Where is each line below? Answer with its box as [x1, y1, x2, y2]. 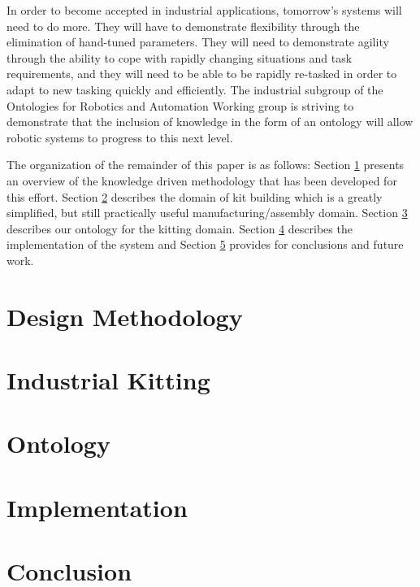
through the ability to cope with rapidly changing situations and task [6, 49, 353, 66]
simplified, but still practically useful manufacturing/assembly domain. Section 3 [6, 204, 408, 221]
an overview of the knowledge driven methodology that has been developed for [6, 172, 397, 189]
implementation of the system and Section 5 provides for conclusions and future [6, 236, 404, 253]
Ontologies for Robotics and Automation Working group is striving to [6, 97, 354, 114]
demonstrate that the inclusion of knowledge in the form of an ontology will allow [6, 113, 414, 130]
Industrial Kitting [6, 363, 210, 397]
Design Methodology [6, 299, 243, 333]
